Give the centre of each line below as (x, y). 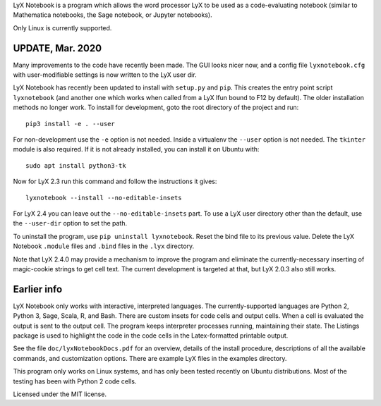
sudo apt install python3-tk (76, 165)
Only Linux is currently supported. (62, 27)
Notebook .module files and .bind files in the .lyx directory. (104, 246)
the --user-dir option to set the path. (70, 223)
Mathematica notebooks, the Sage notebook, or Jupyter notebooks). (113, 15)
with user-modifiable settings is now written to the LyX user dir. (105, 75)
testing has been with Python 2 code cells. (75, 381)
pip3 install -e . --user (71, 124)
